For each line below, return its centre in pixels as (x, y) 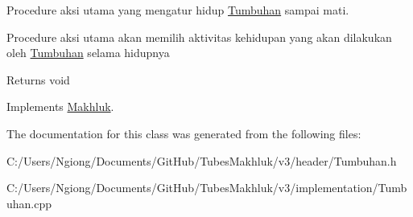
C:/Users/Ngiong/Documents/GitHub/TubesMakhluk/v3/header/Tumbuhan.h (202, 160)
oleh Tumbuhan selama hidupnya (88, 53)
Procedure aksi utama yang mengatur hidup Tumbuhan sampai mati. (178, 10)
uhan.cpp (29, 203)
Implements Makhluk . (60, 106)
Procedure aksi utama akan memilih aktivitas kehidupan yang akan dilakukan (199, 37)
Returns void (38, 79)
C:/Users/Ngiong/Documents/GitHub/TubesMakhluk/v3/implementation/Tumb (207, 188)
